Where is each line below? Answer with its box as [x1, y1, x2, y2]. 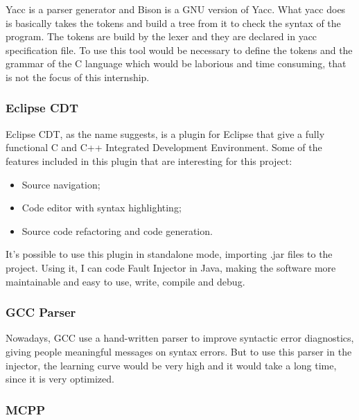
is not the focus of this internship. [6, 69, 150, 84]
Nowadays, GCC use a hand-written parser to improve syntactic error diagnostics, [6, 331, 354, 345]
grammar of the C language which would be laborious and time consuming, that [6, 56, 347, 71]
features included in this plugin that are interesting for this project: [6, 153, 292, 168]
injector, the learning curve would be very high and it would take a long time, [6, 358, 337, 372]
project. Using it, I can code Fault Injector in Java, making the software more [6, 260, 336, 274]
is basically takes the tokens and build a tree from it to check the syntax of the [6, 15, 341, 30]
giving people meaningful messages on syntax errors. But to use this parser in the [6, 344, 352, 358]
